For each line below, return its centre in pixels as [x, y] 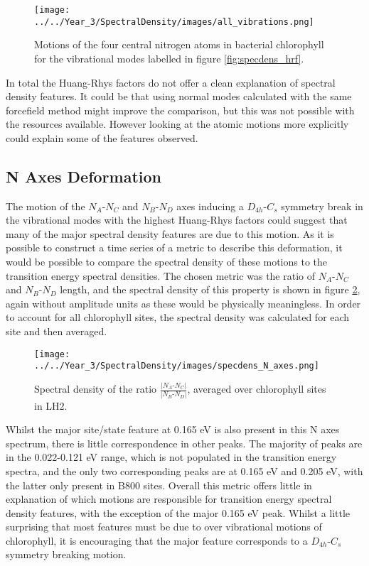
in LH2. [51, 405]
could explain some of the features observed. [102, 137]
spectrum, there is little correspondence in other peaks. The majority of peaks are [184, 443]
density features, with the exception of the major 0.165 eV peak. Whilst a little [178, 512]
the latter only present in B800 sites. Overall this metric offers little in [159, 485]
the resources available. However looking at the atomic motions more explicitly [177, 124]
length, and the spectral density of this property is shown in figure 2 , [210, 289]
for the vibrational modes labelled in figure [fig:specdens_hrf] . [169, 58]
